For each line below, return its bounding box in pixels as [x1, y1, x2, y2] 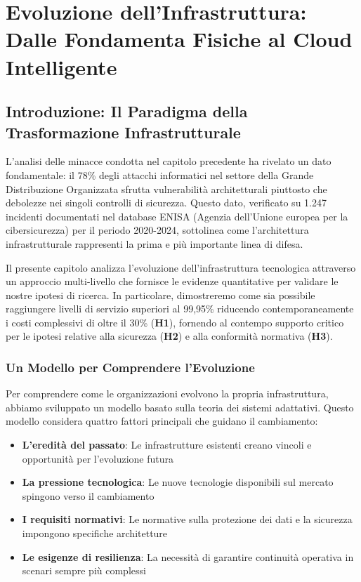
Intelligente [6, 52, 117, 81]
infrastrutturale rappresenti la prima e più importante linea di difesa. [6, 236, 303, 251]
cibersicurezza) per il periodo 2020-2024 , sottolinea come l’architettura [6, 223, 309, 237]
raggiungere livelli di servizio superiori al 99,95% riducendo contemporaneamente [6, 301, 354, 316]
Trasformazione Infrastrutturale [6, 121, 241, 143]
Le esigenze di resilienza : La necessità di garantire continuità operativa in [22, 549, 354, 564]
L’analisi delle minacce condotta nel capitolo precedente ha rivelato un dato [6, 154, 332, 168]
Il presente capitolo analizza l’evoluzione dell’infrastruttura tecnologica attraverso [6, 260, 356, 275]
